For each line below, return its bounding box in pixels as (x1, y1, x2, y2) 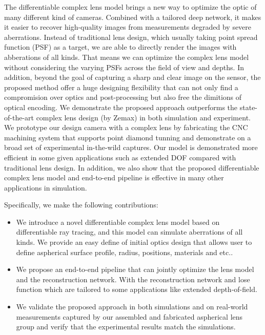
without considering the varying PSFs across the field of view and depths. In (4, 61, 244, 72)
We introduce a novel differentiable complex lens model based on (16, 216, 220, 227)
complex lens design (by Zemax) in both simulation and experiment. (36, 112, 251, 122)
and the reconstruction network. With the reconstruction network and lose (16, 274, 250, 284)
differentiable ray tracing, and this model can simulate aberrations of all (16, 226, 243, 237)
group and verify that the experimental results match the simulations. (16, 321, 236, 332)
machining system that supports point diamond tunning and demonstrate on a (4, 132, 251, 142)
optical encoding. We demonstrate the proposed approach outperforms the (4, 101, 238, 112)
